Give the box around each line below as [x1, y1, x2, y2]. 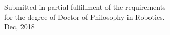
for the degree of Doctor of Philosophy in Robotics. [4, 11, 165, 22]
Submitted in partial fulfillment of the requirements [4, 2, 166, 12]
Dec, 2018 [4, 21, 35, 32]
